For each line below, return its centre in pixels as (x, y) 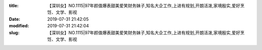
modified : (19, 26)
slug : (14, 32)
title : (14, 6)
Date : (15, 19)
